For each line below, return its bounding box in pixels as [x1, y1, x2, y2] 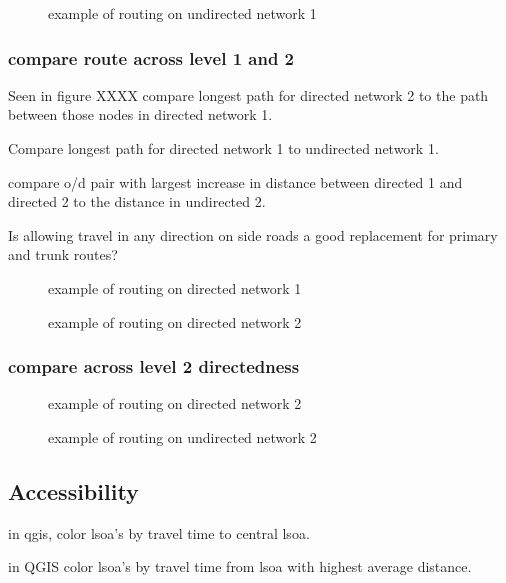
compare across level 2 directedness [8, 354, 300, 379]
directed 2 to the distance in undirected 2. [8, 191, 266, 212]
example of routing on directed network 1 [48, 277, 302, 298]
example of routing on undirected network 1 [48, 3, 317, 23]
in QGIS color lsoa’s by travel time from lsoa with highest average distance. [8, 556, 472, 577]
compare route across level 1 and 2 [8, 45, 295, 70]
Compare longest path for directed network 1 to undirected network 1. [8, 138, 439, 158]
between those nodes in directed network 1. [8, 104, 273, 125]
